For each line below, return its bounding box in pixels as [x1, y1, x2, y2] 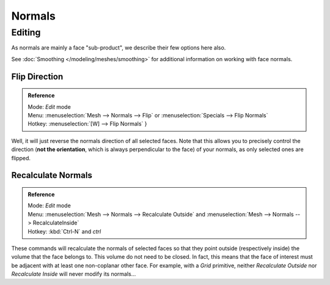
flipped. [11, 154, 31, 161]
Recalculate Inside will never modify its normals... [11, 270, 136, 278]
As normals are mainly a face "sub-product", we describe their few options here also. [11, 44, 226, 51]
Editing [11, 27, 41, 38]
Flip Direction [11, 71, 64, 82]
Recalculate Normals [11, 170, 93, 180]
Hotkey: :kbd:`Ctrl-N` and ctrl [28, 228, 101, 235]
